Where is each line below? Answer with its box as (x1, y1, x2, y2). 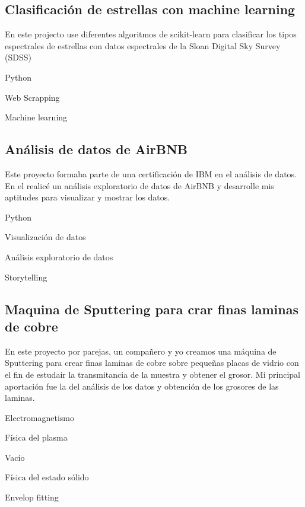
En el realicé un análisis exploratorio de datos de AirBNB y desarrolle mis (5, 179, 274, 192)
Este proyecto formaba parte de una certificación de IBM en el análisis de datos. (5, 167, 297, 180)
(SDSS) (5, 51, 31, 63)
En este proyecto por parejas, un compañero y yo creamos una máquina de (5, 345, 277, 357)
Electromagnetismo (5, 411, 74, 423)
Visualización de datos (5, 231, 86, 243)
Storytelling (5, 270, 47, 283)
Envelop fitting (5, 491, 59, 503)
